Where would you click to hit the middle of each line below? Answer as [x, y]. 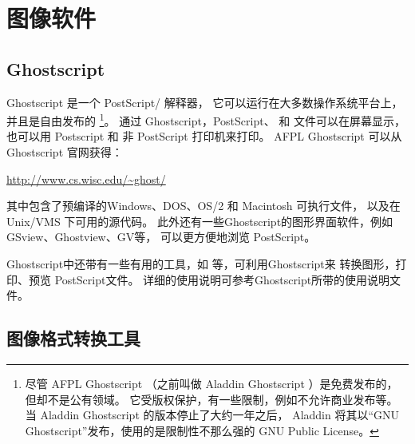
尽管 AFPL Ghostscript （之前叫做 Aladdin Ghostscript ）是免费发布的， [211, 383]
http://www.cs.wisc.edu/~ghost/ [86, 178]
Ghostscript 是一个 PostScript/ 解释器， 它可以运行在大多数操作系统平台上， [205, 102]
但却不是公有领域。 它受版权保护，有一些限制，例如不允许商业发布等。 [211, 399]
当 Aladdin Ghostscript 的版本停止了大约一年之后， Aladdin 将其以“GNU [212, 415]
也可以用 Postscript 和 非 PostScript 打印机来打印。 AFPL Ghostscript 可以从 [204, 136]
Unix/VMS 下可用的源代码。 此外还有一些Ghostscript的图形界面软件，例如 [200, 221]
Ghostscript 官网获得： [65, 152]
